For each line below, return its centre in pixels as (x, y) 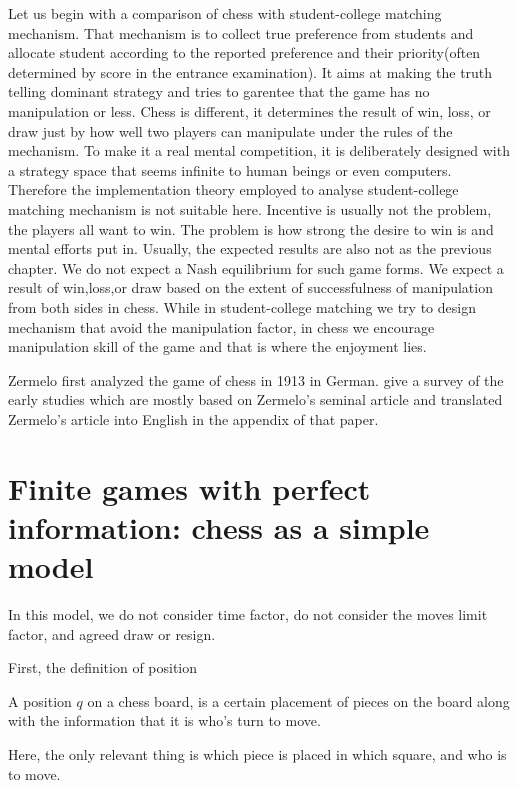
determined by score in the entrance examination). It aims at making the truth (250, 71)
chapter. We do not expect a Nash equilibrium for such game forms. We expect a (256, 267)
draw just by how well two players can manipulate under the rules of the (230, 130)
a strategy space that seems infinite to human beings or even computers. (230, 169)
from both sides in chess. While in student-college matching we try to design (242, 306)
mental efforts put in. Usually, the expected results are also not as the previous (250, 248)
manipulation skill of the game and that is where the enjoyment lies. (217, 346)
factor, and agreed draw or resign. (112, 633)
